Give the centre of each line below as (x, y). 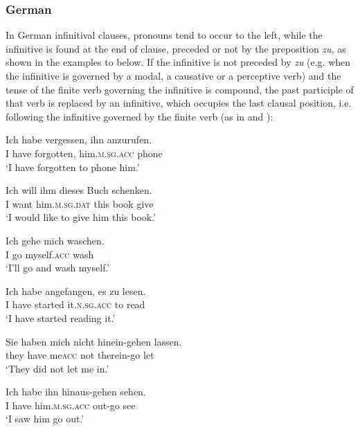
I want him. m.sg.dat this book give (80, 203)
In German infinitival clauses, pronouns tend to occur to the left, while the (164, 35)
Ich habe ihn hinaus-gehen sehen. (76, 392)
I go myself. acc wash (50, 254)
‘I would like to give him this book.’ (81, 217)
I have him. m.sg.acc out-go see (71, 405)
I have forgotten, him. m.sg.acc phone (84, 153)
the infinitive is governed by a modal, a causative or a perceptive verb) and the (173, 75)
